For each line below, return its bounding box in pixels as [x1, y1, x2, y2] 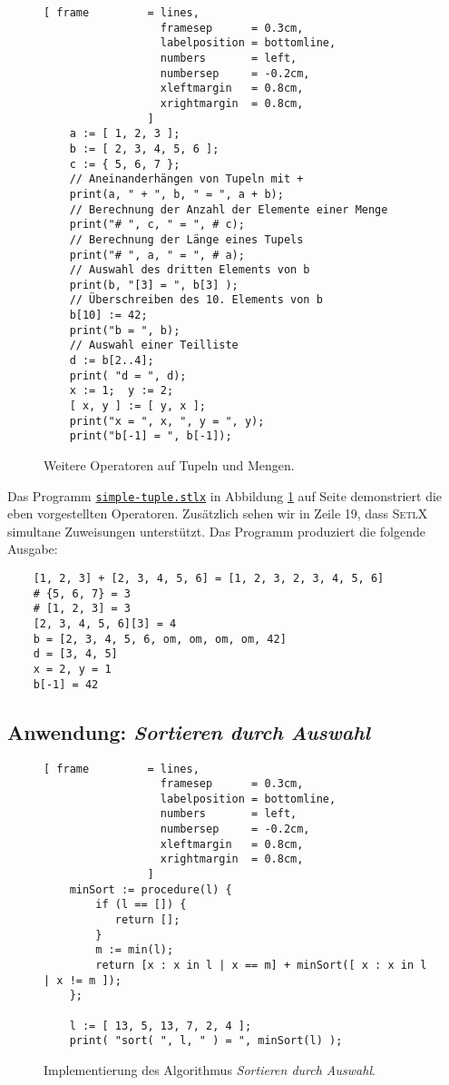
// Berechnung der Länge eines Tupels [69, 232, 304, 246]
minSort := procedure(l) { [69, 883, 232, 896]
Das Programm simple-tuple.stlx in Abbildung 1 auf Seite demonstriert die [7, 486, 443, 505]
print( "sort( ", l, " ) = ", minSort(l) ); [69, 1034, 343, 1048]
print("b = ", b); [69, 323, 181, 337]
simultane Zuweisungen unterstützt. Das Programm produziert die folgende [7, 521, 425, 540]
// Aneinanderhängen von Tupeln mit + [69, 173, 304, 186]
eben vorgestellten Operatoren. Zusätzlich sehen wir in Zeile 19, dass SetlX [7, 504, 428, 523]
